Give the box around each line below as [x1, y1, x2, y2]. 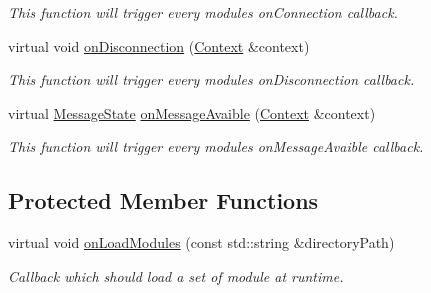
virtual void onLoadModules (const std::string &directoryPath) [8, 232, 395, 253]
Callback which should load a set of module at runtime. [8, 265, 344, 286]
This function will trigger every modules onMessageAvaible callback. [8, 136, 424, 157]
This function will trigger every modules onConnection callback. [8, 2, 398, 22]
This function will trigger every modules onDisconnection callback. [8, 69, 415, 90]
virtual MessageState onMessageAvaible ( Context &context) [8, 102, 376, 123]
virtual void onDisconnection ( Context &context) [8, 35, 310, 56]
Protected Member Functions [8, 185, 319, 216]
